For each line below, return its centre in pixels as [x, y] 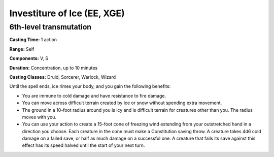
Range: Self [22, 49]
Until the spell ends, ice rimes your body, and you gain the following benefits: [90, 86]
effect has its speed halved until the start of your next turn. [83, 145]
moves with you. [39, 117]
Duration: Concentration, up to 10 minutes [54, 68]
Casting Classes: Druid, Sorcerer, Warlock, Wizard [63, 77]
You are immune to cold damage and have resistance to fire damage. [94, 96]
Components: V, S [29, 58]
